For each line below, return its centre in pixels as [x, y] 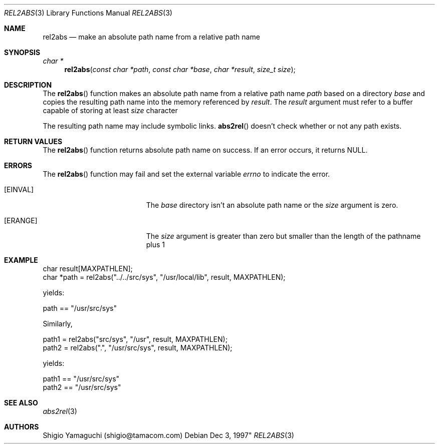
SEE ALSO [21, 403]
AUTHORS [22, 427]
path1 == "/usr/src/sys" [81, 379]
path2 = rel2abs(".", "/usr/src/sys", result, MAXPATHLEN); [138, 348]
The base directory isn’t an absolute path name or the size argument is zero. [272, 205]
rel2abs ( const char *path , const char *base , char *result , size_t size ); [180, 69]
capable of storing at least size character [110, 110]
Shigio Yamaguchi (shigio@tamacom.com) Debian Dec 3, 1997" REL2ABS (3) [168, 435]
